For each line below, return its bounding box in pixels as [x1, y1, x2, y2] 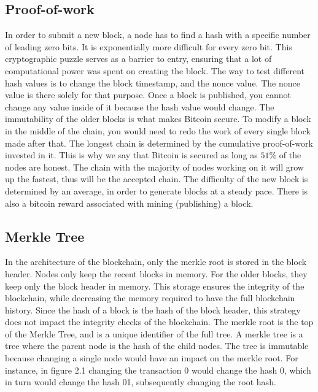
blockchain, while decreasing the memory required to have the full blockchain [5, 291, 295, 304]
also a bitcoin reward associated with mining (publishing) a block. [5, 196, 254, 209]
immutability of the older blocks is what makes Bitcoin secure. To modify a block [5, 112, 311, 125]
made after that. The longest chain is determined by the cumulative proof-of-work [5, 136, 313, 149]
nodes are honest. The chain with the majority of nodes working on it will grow [5, 160, 304, 173]
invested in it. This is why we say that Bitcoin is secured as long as [5, 148, 258, 161]
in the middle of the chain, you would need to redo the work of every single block [5, 124, 311, 137]
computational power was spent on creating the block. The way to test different [5, 64, 304, 77]
